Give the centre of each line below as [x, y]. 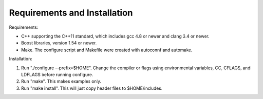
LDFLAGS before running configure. [57, 74]
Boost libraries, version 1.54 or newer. [59, 43]
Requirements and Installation [71, 13]
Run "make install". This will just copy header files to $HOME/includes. [92, 88]
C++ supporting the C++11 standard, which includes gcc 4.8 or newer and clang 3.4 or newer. [115, 36]
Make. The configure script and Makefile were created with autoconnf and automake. [107, 50]
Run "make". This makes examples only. [61, 81]
